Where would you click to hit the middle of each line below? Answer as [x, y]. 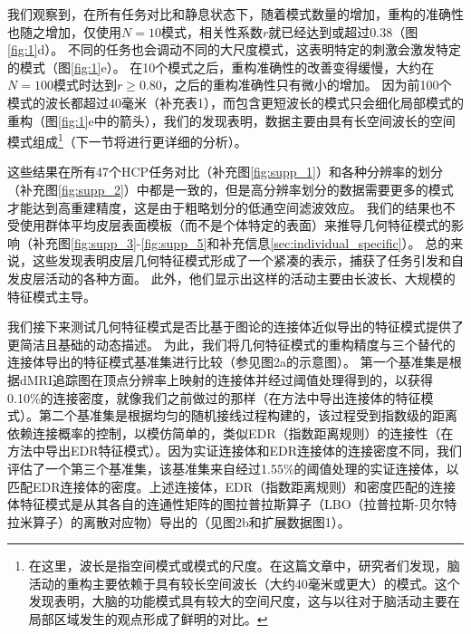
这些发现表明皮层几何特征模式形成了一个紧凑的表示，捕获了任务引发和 [241, 260]
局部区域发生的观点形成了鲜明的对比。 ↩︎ [148, 619]
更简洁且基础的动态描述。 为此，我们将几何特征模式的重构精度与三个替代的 [231, 344]
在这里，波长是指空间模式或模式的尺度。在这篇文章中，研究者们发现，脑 [244, 566]
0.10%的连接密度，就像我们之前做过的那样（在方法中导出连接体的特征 [214, 397]
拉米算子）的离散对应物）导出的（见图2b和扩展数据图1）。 [179, 521]
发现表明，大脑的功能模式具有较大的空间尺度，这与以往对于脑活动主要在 [244, 601]
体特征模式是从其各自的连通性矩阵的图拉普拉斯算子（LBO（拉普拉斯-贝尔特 [232, 504]
